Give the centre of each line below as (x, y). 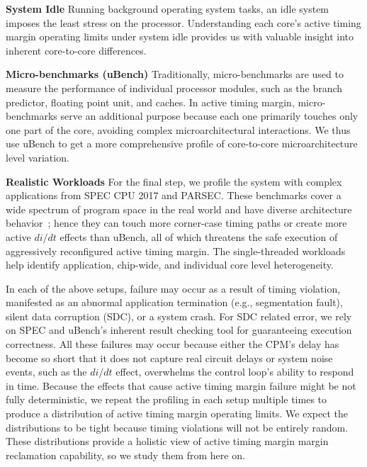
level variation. (38, 157)
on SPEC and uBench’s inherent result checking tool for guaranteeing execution (179, 330)
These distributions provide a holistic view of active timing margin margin (167, 441)
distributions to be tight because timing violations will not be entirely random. (177, 427)
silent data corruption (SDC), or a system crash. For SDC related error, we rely (179, 316)
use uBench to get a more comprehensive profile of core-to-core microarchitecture (182, 144)
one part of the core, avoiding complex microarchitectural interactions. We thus (178, 129)
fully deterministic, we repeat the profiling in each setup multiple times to (166, 399)
